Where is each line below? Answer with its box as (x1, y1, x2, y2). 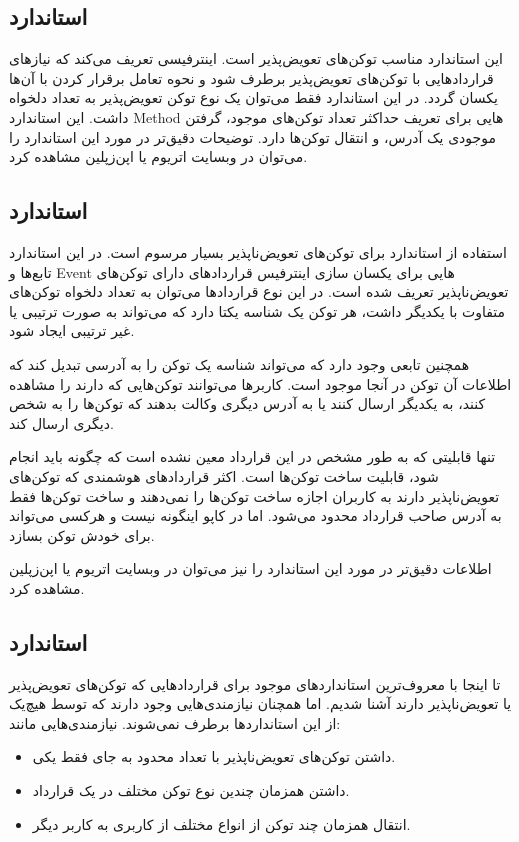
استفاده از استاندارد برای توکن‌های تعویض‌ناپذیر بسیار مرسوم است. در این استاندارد (9, 241, 507, 262)
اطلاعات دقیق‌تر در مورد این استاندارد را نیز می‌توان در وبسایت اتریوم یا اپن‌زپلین (9, 558, 492, 579)
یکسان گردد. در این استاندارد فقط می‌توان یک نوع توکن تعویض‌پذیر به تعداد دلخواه (9, 87, 498, 108)
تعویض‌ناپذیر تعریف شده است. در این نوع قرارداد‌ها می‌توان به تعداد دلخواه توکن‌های (9, 281, 509, 302)
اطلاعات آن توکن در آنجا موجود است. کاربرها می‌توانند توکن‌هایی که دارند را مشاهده (9, 373, 512, 394)
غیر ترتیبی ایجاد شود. (9, 320, 135, 341)
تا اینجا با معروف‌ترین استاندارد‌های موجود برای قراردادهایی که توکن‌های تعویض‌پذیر (9, 673, 501, 694)
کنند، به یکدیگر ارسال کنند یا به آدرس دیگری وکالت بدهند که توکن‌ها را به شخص (9, 393, 486, 414)
